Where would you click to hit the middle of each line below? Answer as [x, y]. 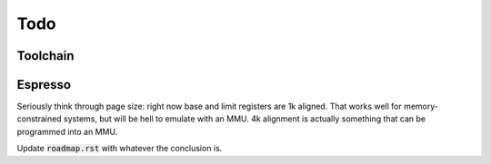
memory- [421, 106]
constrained [40, 119]
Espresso [44, 85]
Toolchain [45, 56]
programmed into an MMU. [67, 131]
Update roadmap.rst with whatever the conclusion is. [120, 149]
